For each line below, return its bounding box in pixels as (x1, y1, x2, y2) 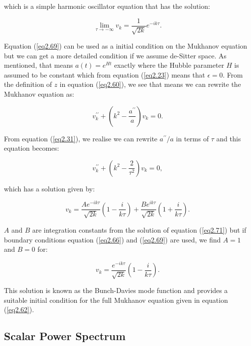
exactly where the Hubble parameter (114, 60, 224, 70)
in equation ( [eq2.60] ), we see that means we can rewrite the (59, 79, 241, 89)
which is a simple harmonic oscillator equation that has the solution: (4, 1, 210, 11)
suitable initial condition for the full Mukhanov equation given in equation (4, 294, 228, 305)
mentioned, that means (4, 60, 73, 70)
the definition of (4, 79, 52, 89)
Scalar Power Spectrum (4, 328, 126, 344)
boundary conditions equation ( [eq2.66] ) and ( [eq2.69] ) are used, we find (4, 234, 221, 244)
